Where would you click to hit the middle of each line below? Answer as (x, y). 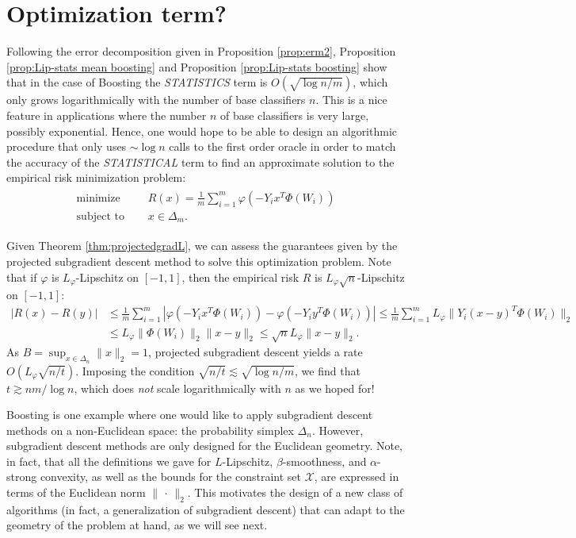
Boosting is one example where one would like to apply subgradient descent (190, 415)
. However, (338, 430)
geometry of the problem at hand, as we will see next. (137, 525)
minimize (98, 198)
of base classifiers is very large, (294, 115)
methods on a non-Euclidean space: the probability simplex (150, 430)
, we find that (328, 370)
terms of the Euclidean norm (76, 492)
